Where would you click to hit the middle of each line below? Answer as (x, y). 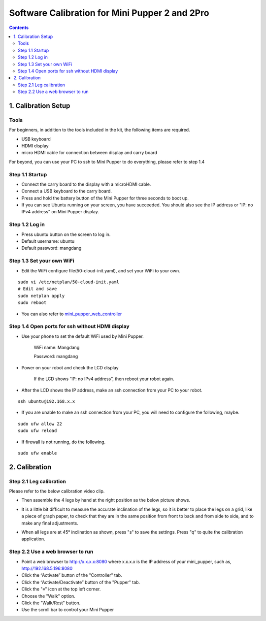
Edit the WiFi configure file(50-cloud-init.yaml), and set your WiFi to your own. (101, 270)
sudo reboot (32, 303)
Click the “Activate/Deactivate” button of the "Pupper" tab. (81, 582)
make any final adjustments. (50, 523)
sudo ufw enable (37, 453)
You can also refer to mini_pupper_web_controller (72, 314)
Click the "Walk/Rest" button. (51, 603)
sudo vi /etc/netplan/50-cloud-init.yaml (68, 282)
